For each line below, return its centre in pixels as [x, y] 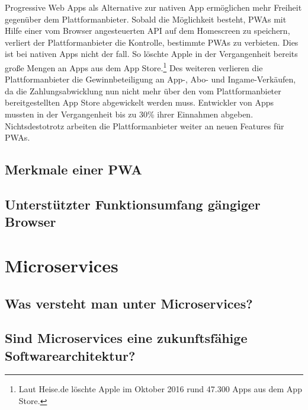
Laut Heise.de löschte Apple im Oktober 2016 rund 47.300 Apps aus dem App [160, 389]
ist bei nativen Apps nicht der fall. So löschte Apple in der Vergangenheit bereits [151, 54]
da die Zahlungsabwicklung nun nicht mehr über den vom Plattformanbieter [143, 90]
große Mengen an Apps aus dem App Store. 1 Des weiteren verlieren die [134, 66]
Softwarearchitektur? [70, 355]
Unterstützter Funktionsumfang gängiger [133, 204]
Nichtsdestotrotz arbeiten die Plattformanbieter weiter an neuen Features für [145, 125]
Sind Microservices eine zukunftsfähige [126, 338]
